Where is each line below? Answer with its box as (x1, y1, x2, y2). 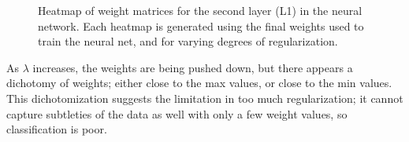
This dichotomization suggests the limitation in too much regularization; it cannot (6, 89, 403, 106)
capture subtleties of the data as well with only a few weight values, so (6, 105, 348, 122)
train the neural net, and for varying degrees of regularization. (38, 33, 338, 49)
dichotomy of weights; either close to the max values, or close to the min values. (6, 75, 392, 91)
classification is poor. (6, 121, 107, 137)
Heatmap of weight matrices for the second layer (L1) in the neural (38, 2, 363, 18)
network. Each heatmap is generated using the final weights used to (38, 17, 364, 34)
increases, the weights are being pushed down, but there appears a (32, 59, 353, 75)
